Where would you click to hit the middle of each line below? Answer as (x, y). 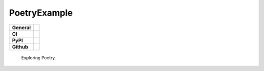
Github (20, 47)
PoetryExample (41, 13)
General (22, 27)
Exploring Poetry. (39, 58)
